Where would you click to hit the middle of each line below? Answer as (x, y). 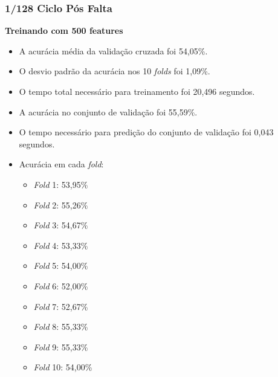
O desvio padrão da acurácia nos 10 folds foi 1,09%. (115, 71)
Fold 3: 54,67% (61, 225)
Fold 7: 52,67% (61, 306)
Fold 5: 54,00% (61, 266)
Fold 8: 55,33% (61, 327)
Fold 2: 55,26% (61, 205)
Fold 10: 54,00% (63, 367)
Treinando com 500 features (64, 31)
